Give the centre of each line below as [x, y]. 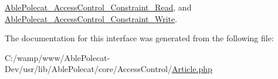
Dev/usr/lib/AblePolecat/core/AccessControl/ [88, 69]
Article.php [192, 69]
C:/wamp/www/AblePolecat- [57, 57]
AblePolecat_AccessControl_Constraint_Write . [91, 18]
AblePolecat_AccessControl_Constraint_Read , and [98, 7]
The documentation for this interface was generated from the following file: [139, 38]
